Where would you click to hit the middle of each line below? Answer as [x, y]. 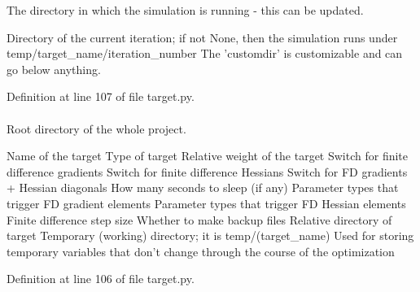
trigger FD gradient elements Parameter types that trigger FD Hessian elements [206, 203]
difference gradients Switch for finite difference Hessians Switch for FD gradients [207, 171]
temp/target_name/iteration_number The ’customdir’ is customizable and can [205, 53]
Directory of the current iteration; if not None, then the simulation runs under [202, 37]
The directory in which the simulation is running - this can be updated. [185, 10]
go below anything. [54, 69]
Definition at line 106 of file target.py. [101, 279]
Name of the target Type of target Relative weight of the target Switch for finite [208, 156]
